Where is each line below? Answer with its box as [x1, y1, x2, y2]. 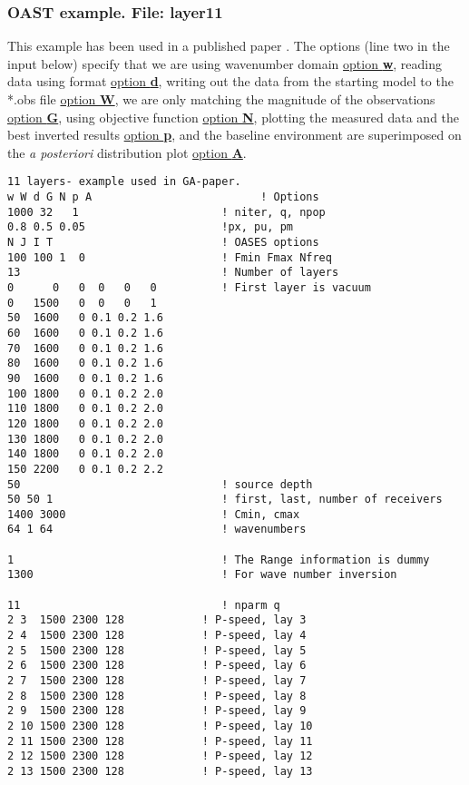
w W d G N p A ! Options [7, 191, 319, 204]
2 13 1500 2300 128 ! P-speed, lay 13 [7, 764, 313, 778]
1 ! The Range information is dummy [7, 553, 430, 566]
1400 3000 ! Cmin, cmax [7, 507, 300, 521]
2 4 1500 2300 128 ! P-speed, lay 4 [7, 629, 307, 643]
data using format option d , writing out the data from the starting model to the [7, 72, 454, 91]
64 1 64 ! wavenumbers [7, 523, 307, 536]
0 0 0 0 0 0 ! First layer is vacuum [7, 280, 371, 294]
